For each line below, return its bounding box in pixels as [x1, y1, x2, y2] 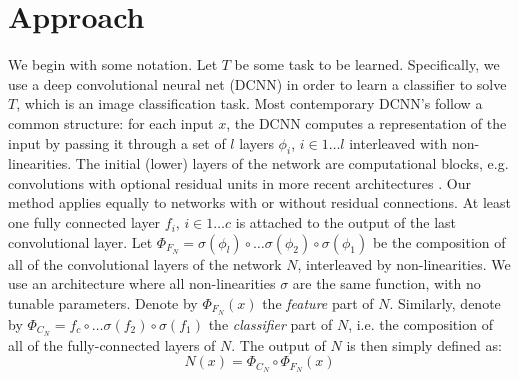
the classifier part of [208, 313, 333, 334]
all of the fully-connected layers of [8, 334, 216, 355]
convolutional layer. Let [8, 231, 153, 252]
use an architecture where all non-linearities [8, 273, 276, 294]
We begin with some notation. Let [8, 54, 218, 75]
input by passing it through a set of [8, 132, 226, 153]
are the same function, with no [292, 273, 481, 294]
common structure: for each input [8, 112, 214, 133]
